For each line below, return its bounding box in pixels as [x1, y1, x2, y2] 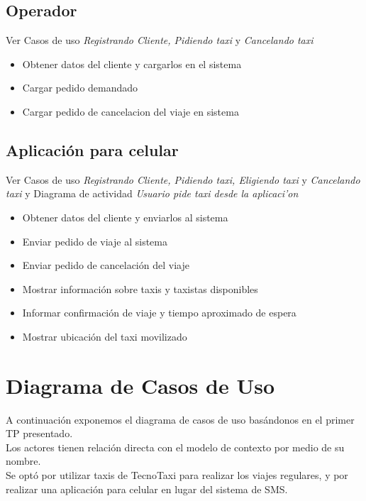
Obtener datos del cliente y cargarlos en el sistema [22, 56, 242, 71]
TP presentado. [6, 426, 73, 441]
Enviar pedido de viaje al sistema [22, 233, 167, 248]
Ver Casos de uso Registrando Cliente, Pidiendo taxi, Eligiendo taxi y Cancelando [6, 172, 360, 187]
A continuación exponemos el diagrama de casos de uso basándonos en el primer [6, 412, 355, 426]
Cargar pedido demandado [22, 80, 138, 95]
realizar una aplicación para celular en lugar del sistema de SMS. [6, 481, 288, 496]
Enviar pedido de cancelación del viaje [22, 258, 189, 272]
